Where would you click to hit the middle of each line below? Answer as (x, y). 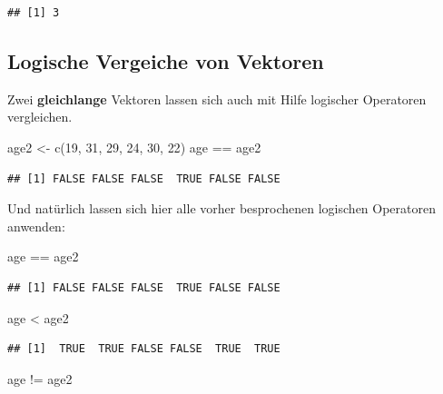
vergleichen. (40, 117)
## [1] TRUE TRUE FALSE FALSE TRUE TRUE (144, 349)
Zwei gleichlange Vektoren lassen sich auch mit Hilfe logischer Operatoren (217, 98)
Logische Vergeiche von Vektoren (166, 60)
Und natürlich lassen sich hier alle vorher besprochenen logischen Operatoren (222, 208)
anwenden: (36, 226)
